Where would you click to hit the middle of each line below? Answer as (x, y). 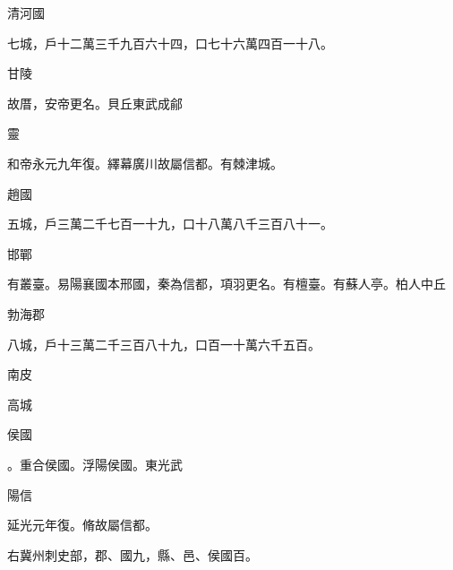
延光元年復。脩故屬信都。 (82, 525)
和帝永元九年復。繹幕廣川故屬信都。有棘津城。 (145, 163)
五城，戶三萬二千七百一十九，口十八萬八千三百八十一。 (170, 224)
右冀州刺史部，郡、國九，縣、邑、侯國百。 (132, 554)
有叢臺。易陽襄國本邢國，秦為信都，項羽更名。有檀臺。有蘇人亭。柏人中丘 (226, 284)
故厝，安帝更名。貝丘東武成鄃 (95, 103)
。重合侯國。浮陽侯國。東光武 (95, 464)
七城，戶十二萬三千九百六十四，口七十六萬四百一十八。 (170, 43)
